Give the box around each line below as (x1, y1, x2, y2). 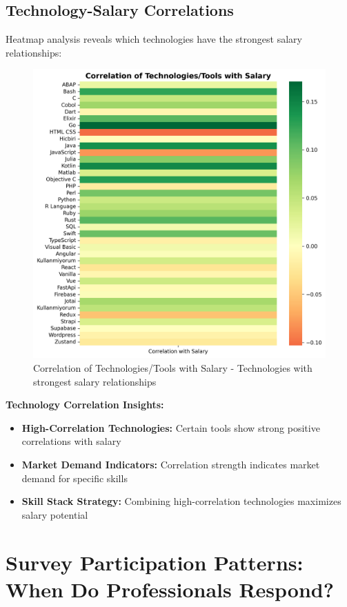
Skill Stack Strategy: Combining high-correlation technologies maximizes (21, 494, 341, 508)
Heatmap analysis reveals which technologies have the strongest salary (6, 32, 302, 46)
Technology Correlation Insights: (6, 397, 164, 412)
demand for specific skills (21, 470, 128, 485)
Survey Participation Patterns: (6, 548, 304, 576)
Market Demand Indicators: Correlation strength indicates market (21, 457, 320, 471)
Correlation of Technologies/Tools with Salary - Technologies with (33, 361, 313, 375)
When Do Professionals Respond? (6, 575, 334, 603)
